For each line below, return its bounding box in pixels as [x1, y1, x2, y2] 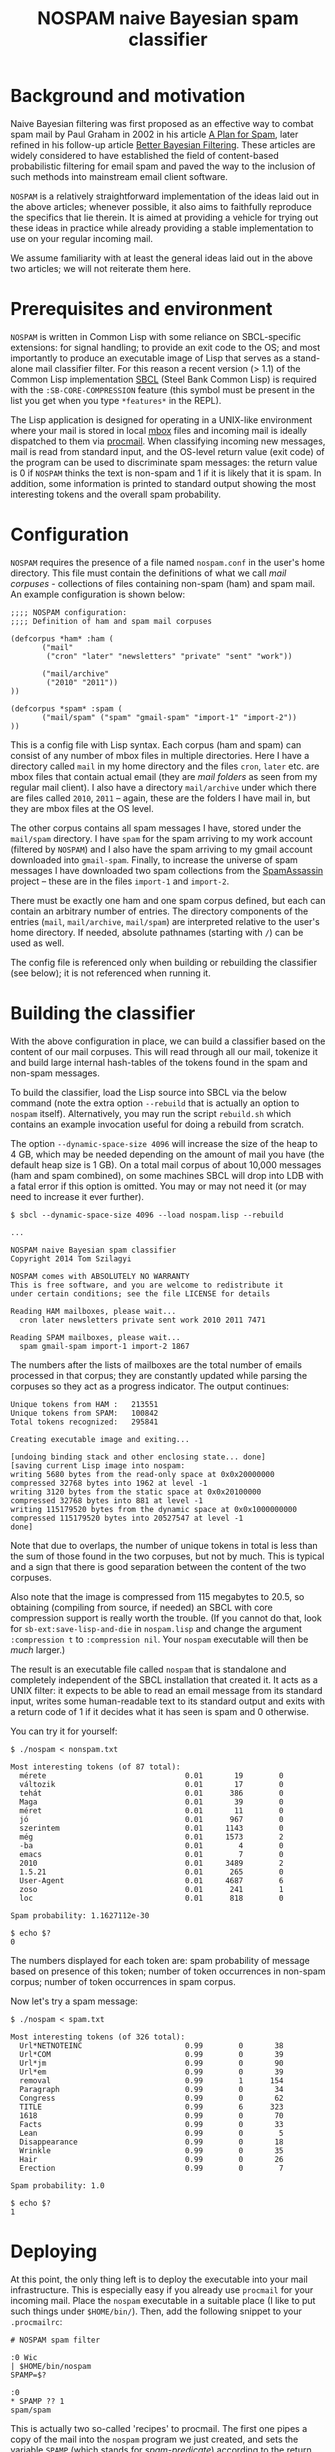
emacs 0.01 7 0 [19, 1849, 284, 1859]
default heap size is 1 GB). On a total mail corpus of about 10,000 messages [10, 1158, 322, 1171]
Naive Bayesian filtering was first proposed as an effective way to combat [10, 117, 314, 129]
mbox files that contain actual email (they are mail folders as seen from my [10, 770, 318, 782]
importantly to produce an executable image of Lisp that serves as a [10, 352, 292, 364]
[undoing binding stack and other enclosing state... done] [10, 1452, 267, 1462]
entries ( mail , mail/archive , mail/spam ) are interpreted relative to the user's [10, 915, 320, 927]
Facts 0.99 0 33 [19, 2119, 284, 2129]
